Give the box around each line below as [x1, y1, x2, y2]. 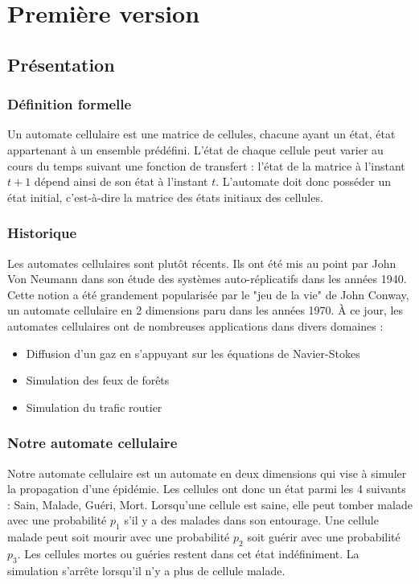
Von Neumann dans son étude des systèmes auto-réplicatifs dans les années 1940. [7, 270, 407, 287]
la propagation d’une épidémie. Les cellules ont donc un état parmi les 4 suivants [7, 480, 406, 497]
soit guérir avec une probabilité [247, 528, 401, 545]
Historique [7, 223, 77, 243]
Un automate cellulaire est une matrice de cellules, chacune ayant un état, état [7, 125, 396, 142]
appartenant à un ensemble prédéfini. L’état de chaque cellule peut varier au [7, 141, 384, 158]
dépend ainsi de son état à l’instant [34, 173, 208, 190]
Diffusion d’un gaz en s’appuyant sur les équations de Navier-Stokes [26, 344, 360, 361]
